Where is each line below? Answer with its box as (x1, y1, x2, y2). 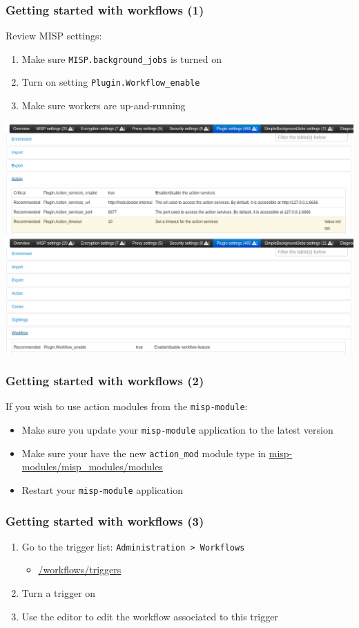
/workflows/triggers (38, 562, 122, 577)
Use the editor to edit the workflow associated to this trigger (21, 609, 278, 623)
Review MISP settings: (6, 28, 102, 43)
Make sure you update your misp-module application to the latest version (21, 423, 333, 437)
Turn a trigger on (21, 586, 96, 600)
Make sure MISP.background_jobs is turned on (21, 51, 222, 66)
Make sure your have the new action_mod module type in (21, 445, 266, 460)
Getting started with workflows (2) (6, 372, 204, 389)
